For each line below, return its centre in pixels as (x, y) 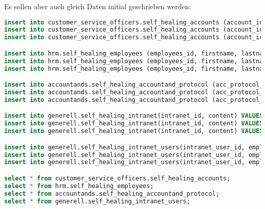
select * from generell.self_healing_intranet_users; (97, 201)
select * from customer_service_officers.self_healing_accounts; (117, 178)
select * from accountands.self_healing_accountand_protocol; (112, 193)
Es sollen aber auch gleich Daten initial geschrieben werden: (98, 6)
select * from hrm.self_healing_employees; (79, 186)
